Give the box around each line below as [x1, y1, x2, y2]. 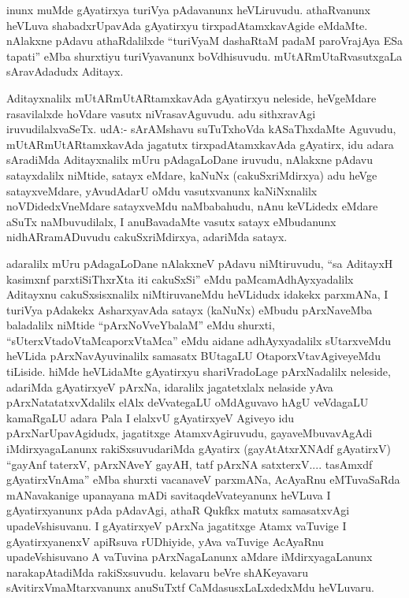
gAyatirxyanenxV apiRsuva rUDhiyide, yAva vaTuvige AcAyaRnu [6, 533, 324, 549]
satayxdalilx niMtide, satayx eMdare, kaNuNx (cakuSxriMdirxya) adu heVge [6, 166, 377, 183]
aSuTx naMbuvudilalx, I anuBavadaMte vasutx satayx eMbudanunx [6, 213, 336, 229]
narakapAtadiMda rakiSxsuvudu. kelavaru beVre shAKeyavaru [6, 563, 309, 580]
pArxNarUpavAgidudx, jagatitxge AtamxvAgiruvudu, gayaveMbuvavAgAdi [6, 425, 373, 441]
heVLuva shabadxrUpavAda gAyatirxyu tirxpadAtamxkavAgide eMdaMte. [6, 17, 368, 33]
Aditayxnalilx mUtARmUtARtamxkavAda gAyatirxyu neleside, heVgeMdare [6, 89, 377, 106]
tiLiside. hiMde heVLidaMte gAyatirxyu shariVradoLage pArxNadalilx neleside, [6, 363, 391, 380]
